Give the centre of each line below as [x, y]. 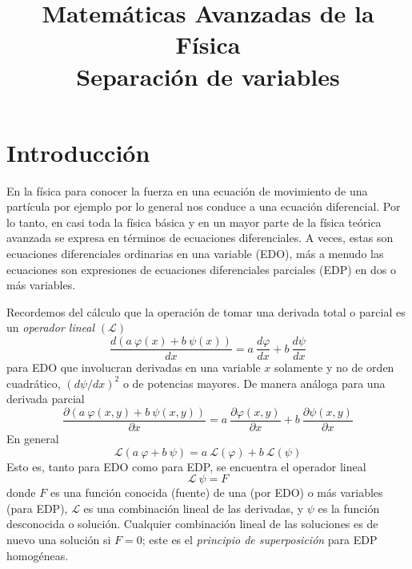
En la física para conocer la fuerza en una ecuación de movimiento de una [187, 190]
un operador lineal [51, 327]
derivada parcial [46, 399]
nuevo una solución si [59, 539]
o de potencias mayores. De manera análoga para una [254, 383]
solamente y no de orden [334, 367]
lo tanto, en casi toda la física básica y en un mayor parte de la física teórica [194, 222]
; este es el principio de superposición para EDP [260, 539]
